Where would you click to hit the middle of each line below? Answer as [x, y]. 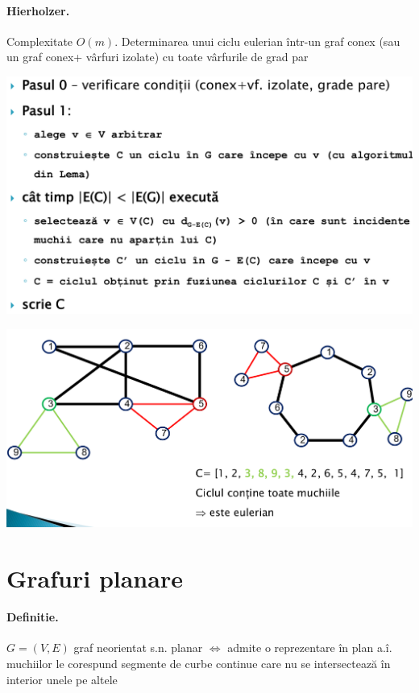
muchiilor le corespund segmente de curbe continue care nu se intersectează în [199, 664]
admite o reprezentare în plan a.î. [310, 648]
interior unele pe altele [62, 679]
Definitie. [33, 617]
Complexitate [40, 41]
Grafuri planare [95, 577]
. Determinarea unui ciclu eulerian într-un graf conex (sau [257, 41]
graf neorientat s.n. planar [138, 648]
